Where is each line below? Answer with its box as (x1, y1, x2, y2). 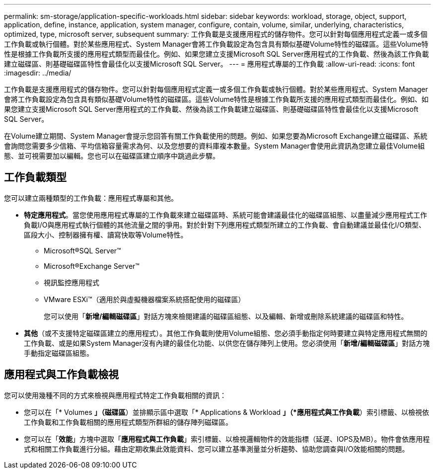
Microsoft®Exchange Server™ (44, 261, 140, 270)
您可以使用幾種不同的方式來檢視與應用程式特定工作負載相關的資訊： (4, 391, 226, 399)
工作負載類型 (4, 171, 67, 184)
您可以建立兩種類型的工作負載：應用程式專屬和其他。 (4, 193, 178, 202)
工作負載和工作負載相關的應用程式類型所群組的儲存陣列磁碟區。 (24, 417, 232, 426)
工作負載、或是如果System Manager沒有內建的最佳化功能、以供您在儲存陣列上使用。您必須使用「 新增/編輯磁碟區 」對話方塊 (24, 338, 430, 347)
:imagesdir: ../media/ (4, 69, 72, 77)
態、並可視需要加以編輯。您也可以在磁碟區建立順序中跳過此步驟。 (4, 152, 219, 160)
